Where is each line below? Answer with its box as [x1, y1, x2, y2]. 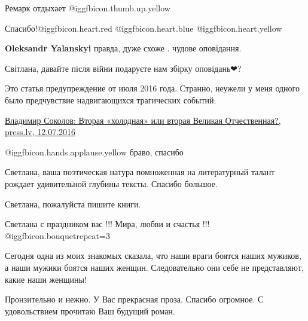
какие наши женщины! [5, 273, 87, 285]
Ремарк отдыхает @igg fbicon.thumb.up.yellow [5, 2, 170, 14]
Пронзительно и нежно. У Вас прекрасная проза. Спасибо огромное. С [5, 293, 264, 305]
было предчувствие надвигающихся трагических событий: [5, 93, 216, 106]
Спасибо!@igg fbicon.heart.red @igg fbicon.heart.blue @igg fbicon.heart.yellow [5, 22, 282, 34]
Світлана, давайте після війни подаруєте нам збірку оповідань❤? [5, 62, 242, 74]
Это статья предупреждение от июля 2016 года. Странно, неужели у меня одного [5, 82, 300, 94]
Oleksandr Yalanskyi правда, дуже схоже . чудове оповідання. [5, 42, 242, 54]
